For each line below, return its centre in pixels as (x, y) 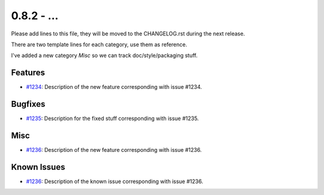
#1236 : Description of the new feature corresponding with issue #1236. (114, 150)
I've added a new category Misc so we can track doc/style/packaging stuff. (104, 55)
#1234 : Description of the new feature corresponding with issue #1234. (114, 87)
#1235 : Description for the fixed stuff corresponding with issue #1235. (112, 118)
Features (28, 73)
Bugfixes (28, 104)
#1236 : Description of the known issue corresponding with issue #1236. (115, 181)
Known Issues (38, 167)
